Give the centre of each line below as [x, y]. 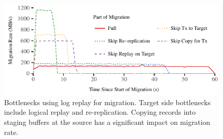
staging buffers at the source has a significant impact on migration [107, 122]
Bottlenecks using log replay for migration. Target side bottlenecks [107, 102]
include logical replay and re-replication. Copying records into [100, 112]
